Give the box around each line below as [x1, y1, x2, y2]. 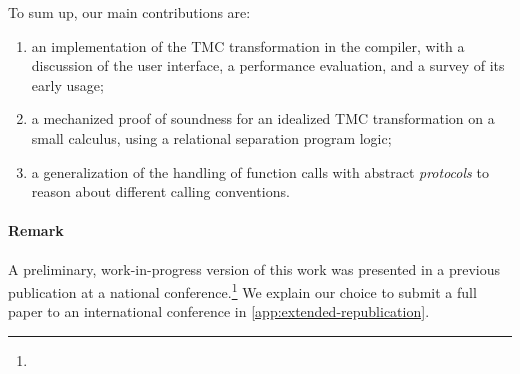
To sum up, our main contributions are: [8, 2, 251, 22]
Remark [8, 220, 64, 241]
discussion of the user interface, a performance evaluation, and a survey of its [31, 55, 505, 76]
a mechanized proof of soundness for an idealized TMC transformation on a [31, 108, 495, 129]
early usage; [31, 74, 104, 95]
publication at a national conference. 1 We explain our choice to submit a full [8, 279, 477, 302]
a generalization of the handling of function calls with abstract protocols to [31, 161, 489, 182]
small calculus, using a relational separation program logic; [31, 127, 392, 148]
